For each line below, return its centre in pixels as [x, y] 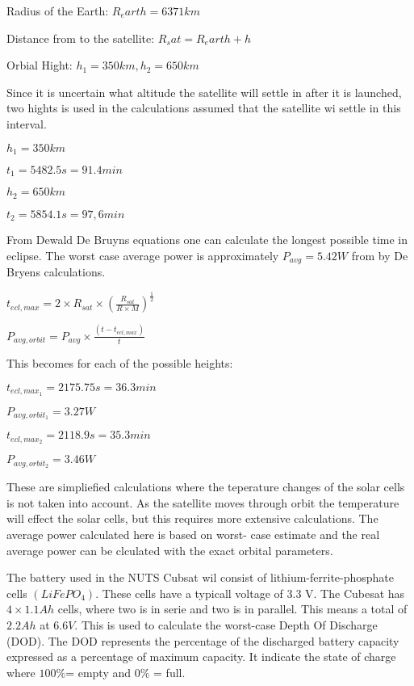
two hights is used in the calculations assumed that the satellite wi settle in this [204, 108]
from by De [380, 255]
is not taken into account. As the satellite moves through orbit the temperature [203, 502]
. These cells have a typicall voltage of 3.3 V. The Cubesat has [250, 593]
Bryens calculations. [56, 272]
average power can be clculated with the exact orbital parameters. [170, 550]
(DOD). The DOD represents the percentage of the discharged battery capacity [203, 640]
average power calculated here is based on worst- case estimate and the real [193, 534]
